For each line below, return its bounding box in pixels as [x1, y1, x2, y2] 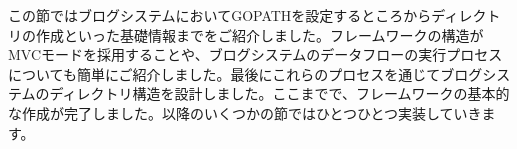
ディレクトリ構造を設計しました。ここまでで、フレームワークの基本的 [49, 83, 510, 104]
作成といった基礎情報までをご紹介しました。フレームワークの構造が [35, 24, 484, 45]
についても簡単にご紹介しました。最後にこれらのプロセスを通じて [8, 63, 441, 84]
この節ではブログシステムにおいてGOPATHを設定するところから [8, 5, 432, 25]
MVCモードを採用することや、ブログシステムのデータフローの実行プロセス [8, 44, 503, 65]
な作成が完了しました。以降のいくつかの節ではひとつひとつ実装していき [8, 102, 482, 123]
